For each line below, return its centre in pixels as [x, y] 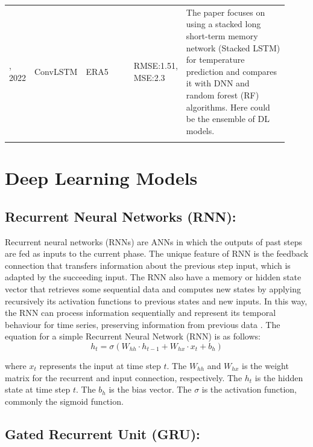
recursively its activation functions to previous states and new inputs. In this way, [156, 301]
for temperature [215, 59]
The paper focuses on [226, 12]
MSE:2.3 [149, 77]
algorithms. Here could [228, 107]
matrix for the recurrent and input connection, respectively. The [124, 377]
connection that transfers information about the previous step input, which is [148, 265]
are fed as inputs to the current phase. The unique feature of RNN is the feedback [157, 253]
